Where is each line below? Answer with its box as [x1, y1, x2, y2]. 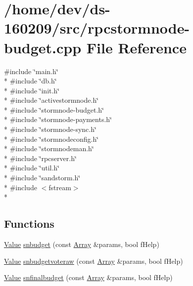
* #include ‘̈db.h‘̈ [4, 76, 57, 86]
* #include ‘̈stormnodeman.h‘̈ [4, 143, 94, 154]
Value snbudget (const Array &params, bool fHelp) [4, 239, 159, 249]
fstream [48, 182, 71, 192]
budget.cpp [4, 37, 82, 57]
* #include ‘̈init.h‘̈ [4, 85, 60, 95]
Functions [4, 216, 54, 231]
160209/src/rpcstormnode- [4, 18, 190, 38]
